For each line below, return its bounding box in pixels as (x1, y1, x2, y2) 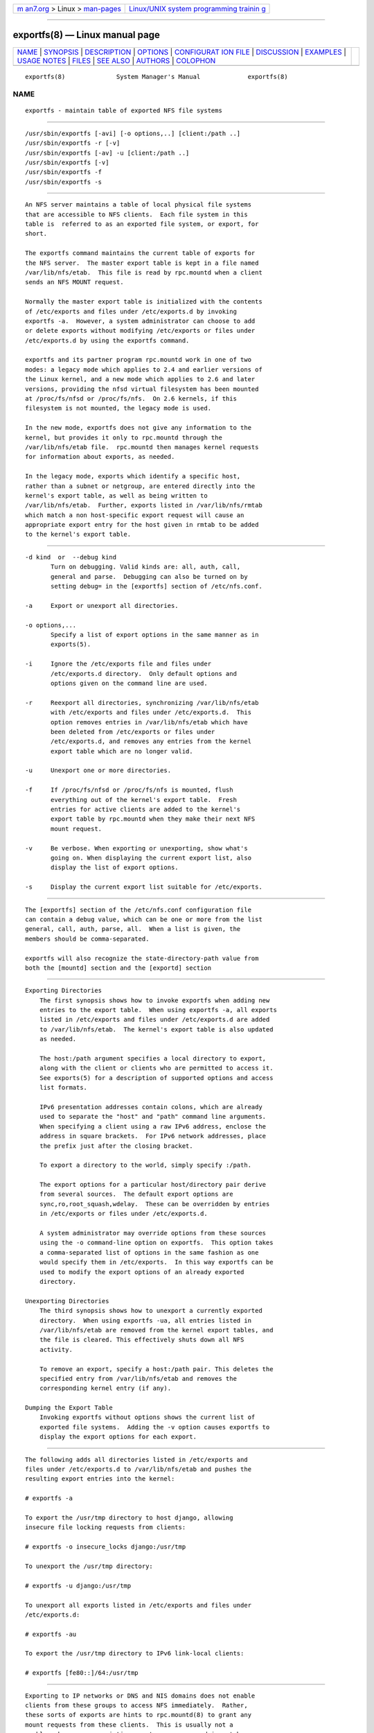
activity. (39, 1346, 73, 1353)
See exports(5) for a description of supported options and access (39, 1074, 274, 1081)
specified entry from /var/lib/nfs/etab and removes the (39, 1375, 237, 1382)
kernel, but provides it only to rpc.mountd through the (25, 433, 223, 442)
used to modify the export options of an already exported (39, 1268, 244, 1275)
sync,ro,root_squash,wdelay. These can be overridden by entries (39, 1200, 270, 1208)
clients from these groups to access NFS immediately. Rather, (25, 1702, 249, 1709)
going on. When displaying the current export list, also (51, 853, 252, 862)
